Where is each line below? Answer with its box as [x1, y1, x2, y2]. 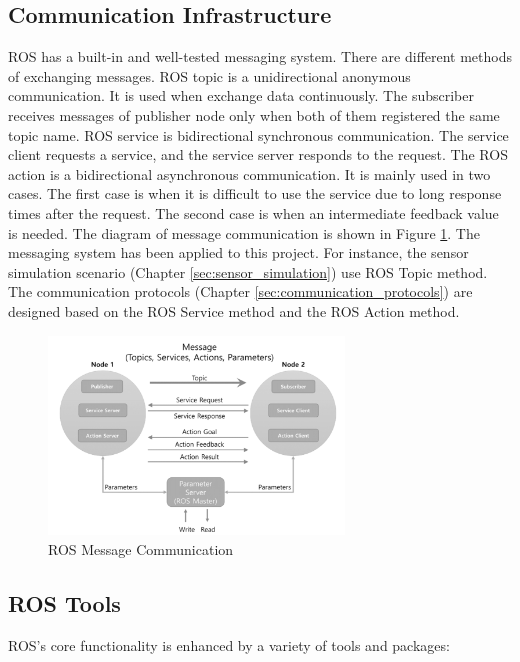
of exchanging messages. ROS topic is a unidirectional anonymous [8, 65, 411, 86]
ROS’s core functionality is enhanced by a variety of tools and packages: [8, 634, 450, 655]
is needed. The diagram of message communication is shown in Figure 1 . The [8, 222, 480, 243]
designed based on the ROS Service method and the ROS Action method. [8, 300, 460, 321]
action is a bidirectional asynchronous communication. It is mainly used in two [8, 163, 491, 184]
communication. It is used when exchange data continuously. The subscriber [8, 85, 474, 106]
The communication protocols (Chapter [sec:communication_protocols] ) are [8, 281, 473, 302]
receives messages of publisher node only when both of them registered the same [8, 104, 500, 125]
